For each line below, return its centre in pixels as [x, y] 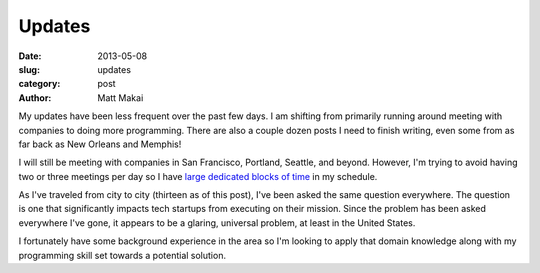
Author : [35, 97]
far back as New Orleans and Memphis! [100, 144]
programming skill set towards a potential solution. [122, 255]
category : [39, 84]
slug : [29, 69]
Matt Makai [120, 97]
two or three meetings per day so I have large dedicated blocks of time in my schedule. [198, 176]
